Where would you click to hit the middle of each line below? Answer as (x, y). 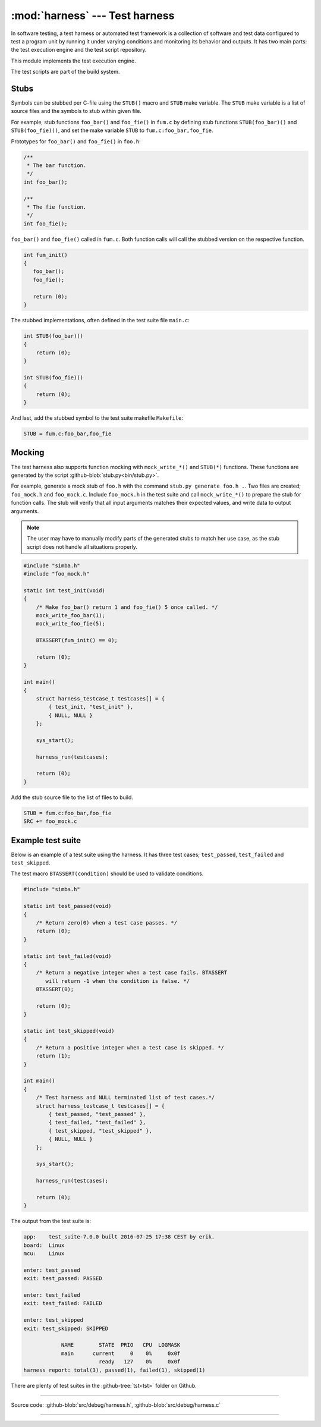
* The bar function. (57, 165)
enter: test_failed (52, 1295)
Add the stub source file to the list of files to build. (72, 797)
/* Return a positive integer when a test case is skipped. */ (130, 1047)
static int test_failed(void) (67, 956)
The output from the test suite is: (51, 1221)
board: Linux (44, 1245)
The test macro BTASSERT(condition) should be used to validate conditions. (107, 873)
